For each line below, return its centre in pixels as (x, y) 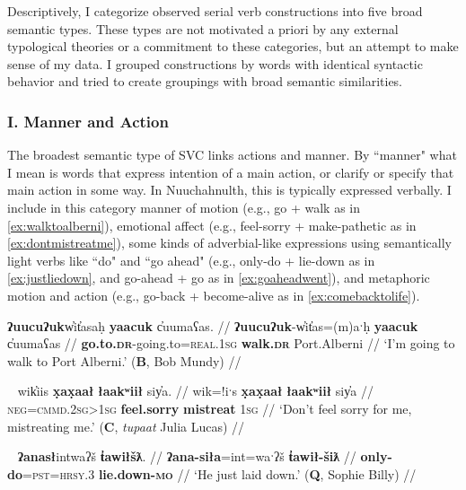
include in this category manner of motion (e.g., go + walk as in (184, 207)
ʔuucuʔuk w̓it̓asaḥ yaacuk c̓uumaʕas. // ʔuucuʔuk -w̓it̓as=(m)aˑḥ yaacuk (213, 325)
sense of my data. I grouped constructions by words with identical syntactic (215, 63)
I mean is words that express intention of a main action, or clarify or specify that (231, 172)
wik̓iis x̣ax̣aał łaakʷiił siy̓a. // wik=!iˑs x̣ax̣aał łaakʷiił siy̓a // (195, 391)
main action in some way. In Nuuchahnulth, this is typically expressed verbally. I (229, 190)
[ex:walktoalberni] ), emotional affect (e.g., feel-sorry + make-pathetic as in (212, 225)
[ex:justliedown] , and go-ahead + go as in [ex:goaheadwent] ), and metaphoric (219, 278)
